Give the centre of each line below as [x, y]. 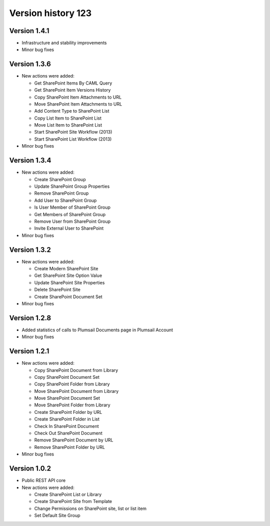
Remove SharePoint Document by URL [74, 440]
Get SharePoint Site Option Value [68, 276]
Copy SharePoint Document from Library [76, 370]
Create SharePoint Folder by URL [68, 412]
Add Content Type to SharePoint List [72, 111]
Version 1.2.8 [30, 318]
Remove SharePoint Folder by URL [69, 447]
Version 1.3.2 [30, 249]
